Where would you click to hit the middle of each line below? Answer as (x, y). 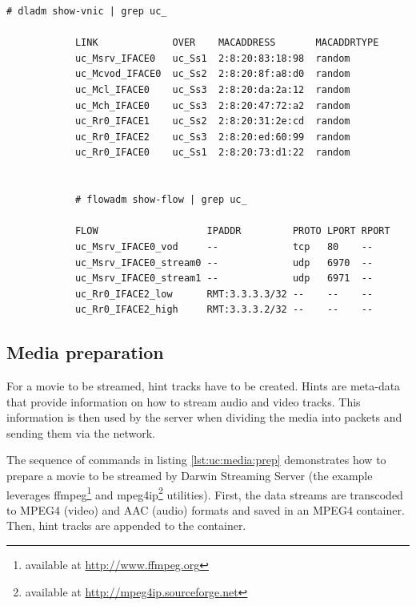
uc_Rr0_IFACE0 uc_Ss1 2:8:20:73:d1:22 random (212, 153)
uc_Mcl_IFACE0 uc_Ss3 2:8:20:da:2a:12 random (212, 89)
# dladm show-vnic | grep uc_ (87, 11)
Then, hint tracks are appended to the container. (126, 525)
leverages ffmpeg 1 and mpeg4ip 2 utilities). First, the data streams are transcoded (205, 493)
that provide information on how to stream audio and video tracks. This (184, 401)
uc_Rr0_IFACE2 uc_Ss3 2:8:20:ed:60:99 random (212, 137)
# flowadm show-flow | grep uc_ (161, 200)
